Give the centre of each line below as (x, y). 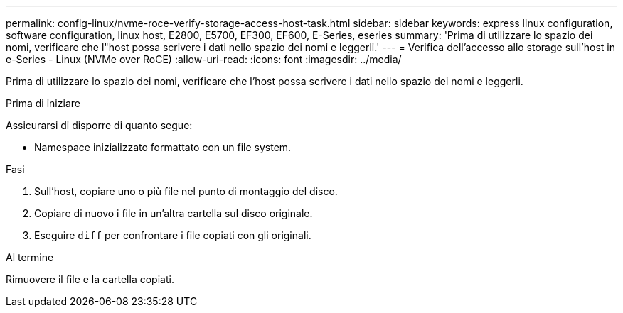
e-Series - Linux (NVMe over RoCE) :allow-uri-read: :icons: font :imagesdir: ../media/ (204, 59)
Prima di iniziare (43, 103)
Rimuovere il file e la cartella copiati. (90, 279)
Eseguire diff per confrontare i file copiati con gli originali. (173, 235)
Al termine (30, 257)
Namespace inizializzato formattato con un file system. (163, 147)
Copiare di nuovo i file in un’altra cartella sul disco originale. (174, 213)
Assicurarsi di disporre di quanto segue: (99, 125)
